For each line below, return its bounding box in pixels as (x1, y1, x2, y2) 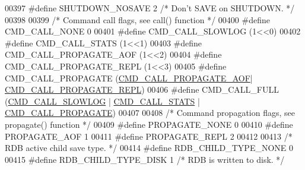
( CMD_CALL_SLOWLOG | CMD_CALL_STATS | (5, 95, 200, 107)
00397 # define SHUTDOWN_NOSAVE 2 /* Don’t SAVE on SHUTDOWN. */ (5, 2, 295, 14)
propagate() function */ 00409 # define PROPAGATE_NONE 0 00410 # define (5, 118, 293, 130)
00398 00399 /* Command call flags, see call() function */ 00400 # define (5, 13, 270, 26)
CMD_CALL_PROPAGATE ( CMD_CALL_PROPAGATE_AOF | (5, 71, 253, 84)
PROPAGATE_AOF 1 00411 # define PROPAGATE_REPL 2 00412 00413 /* (5, 130, 293, 142)
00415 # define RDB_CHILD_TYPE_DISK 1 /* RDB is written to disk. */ (5, 153, 285, 165)
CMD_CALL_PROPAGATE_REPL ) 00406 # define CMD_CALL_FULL (5, 83, 279, 96)
